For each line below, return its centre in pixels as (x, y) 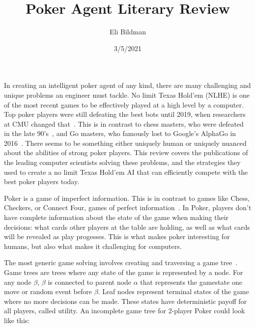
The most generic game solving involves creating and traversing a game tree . (121, 262)
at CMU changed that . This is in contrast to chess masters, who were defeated (124, 123)
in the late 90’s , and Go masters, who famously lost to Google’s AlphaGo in (120, 133)
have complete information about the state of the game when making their (116, 217)
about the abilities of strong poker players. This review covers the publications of (126, 152)
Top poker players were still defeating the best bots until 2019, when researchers (125, 114)
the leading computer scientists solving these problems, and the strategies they (122, 162)
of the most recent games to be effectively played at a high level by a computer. (124, 104)
